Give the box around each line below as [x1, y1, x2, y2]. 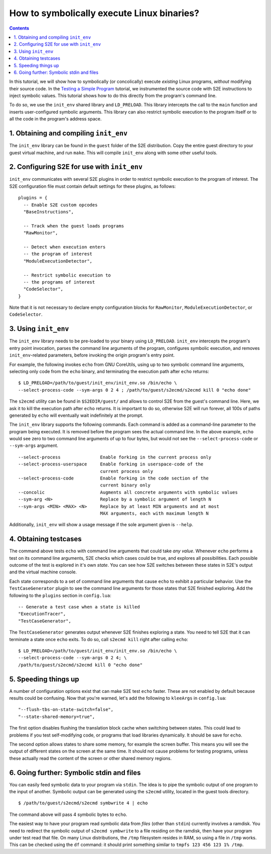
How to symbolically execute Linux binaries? [9, 8, 199, 19]
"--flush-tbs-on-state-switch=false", [18, 707, 114, 712]
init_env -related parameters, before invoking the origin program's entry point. [9, 352, 175, 358]
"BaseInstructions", [23, 209, 74, 214]
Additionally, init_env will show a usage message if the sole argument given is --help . [9, 522, 193, 528]
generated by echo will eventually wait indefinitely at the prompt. [9, 412, 144, 418]
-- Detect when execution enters [23, 244, 106, 250]
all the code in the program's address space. [9, 116, 102, 122]
